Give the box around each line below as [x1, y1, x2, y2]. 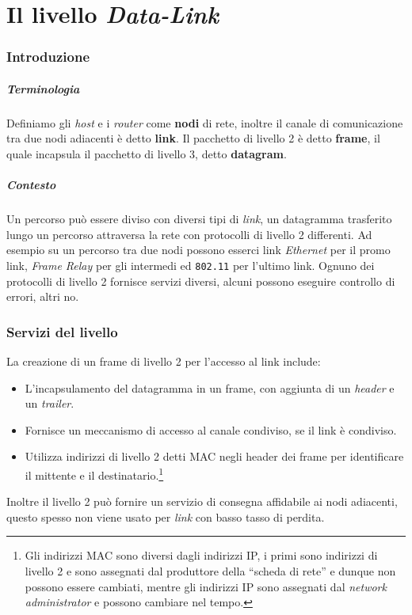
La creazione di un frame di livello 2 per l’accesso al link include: [6, 352, 321, 369]
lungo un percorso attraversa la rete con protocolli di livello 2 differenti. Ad [6, 226, 372, 242]
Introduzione [6, 47, 90, 66]
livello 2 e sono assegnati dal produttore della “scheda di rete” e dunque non [25, 562, 396, 579]
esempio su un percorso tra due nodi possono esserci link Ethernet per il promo [6, 241, 391, 258]
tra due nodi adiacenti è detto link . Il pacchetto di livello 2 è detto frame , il [6, 130, 380, 146]
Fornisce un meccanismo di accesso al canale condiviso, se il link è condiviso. [25, 421, 397, 438]
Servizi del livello [6, 321, 118, 341]
